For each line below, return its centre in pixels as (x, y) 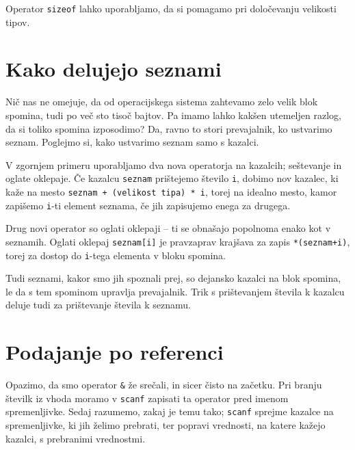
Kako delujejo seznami (114, 69)
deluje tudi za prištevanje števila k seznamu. (98, 305)
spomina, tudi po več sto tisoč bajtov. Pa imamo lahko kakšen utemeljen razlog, (173, 115)
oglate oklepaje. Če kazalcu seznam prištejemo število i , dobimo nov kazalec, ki (172, 178)
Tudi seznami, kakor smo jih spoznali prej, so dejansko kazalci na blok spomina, (173, 278)
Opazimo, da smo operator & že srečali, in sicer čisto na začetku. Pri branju (164, 385)
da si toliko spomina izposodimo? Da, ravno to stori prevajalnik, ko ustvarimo (169, 128)
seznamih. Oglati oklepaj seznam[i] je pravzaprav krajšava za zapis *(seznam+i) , (178, 241)
